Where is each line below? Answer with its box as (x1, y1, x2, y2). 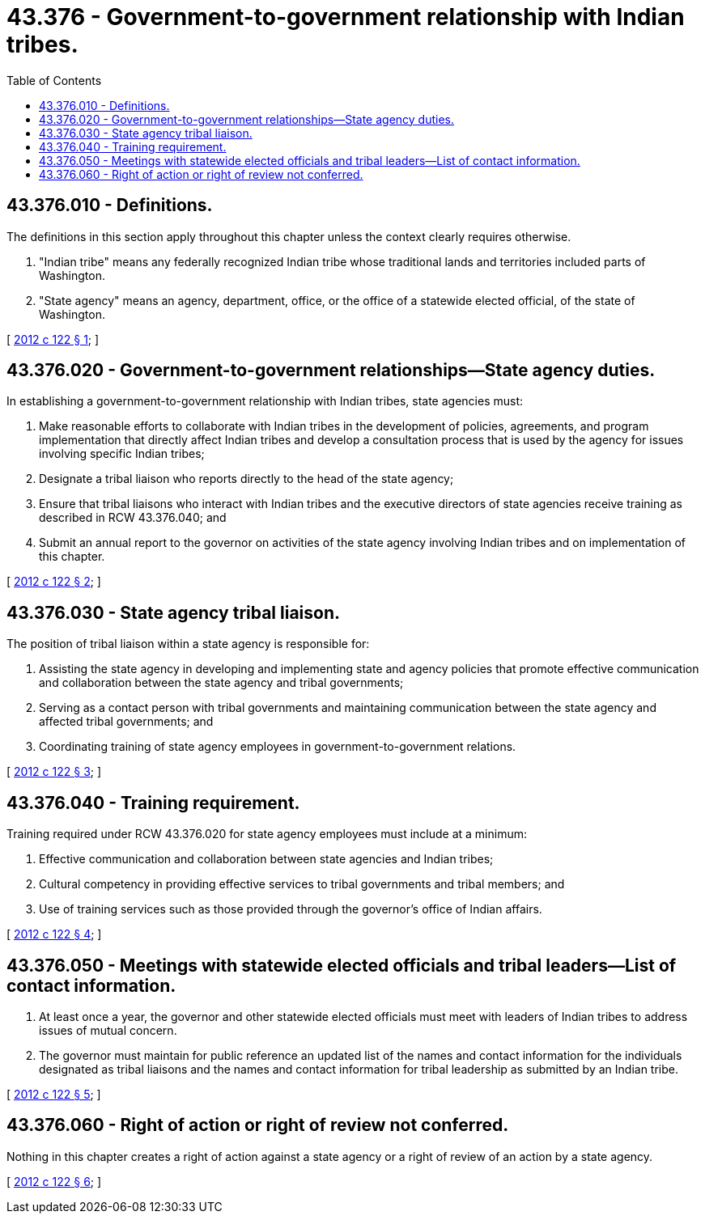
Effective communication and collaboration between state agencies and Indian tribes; (39, 852, 494, 866)
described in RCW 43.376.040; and (39, 510, 227, 525)
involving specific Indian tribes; (39, 447, 205, 461)
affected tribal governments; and (39, 714, 214, 729)
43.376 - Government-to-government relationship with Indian (6, 3, 685, 31)
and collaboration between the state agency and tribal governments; (39, 676, 404, 690)
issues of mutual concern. (39, 1023, 177, 1037)
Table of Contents (6, 73, 102, 87)
